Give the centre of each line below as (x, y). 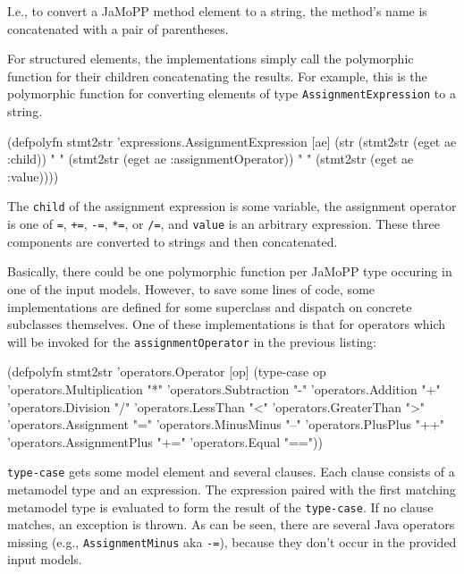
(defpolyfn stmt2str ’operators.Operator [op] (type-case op (167, 371)
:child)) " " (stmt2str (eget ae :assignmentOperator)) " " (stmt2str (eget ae (211, 159)
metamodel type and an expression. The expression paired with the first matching (232, 489)
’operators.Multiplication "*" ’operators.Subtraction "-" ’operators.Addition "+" (224, 388)
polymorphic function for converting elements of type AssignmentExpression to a (232, 93)
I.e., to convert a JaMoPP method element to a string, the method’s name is (217, 11)
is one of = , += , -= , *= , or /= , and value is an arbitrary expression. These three (224, 224)
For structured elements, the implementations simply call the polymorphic (211, 59)
